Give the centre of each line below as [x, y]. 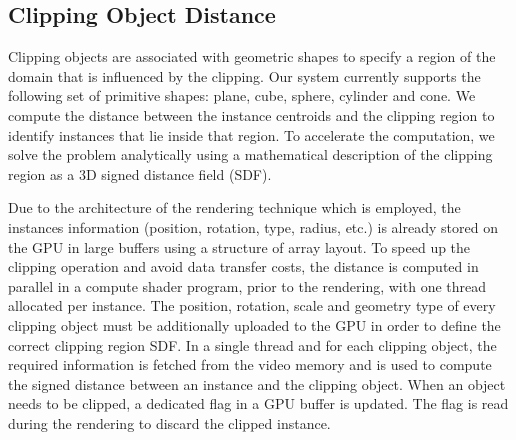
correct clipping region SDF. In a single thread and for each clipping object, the [252, 344]
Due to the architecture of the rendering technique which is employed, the [234, 207]
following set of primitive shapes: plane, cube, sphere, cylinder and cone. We [242, 95]
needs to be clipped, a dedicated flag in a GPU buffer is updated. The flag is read [258, 403]
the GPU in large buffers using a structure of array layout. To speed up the [239, 246]
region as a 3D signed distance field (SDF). [140, 173]
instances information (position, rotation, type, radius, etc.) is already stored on [253, 226]
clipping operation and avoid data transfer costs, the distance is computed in [243, 266]
